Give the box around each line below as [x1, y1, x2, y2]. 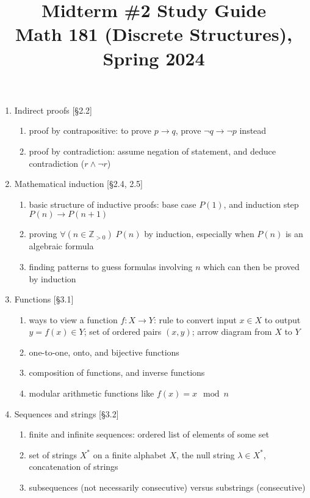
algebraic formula [29, 240, 94, 252]
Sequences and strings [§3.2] [14, 407, 119, 420]
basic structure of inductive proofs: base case [29, 197, 196, 210]
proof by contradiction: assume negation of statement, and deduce [29, 144, 276, 157]
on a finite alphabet [93, 448, 167, 461]
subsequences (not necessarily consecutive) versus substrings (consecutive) [29, 481, 306, 494]
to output [264, 313, 301, 326]
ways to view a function [29, 313, 118, 326]
